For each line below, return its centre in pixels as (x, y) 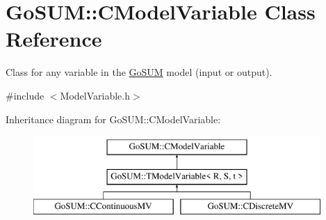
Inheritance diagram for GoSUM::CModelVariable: (113, 119)
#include (25, 95)
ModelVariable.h (95, 95)
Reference (54, 39)
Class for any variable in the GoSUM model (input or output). (139, 72)
